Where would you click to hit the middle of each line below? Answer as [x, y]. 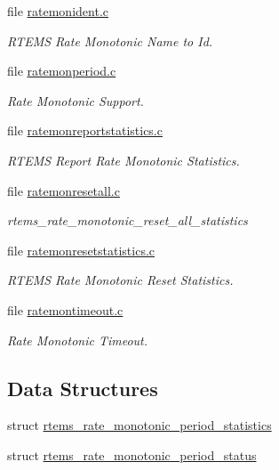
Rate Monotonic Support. [76, 100]
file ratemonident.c [58, 11]
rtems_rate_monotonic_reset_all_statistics [128, 220]
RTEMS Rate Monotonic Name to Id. [110, 41]
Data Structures [83, 388]
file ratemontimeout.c [65, 309]
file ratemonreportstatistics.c [85, 130]
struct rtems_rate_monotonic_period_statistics [139, 425]
